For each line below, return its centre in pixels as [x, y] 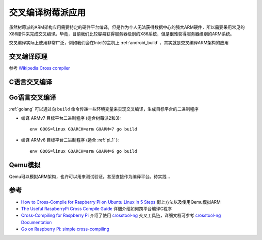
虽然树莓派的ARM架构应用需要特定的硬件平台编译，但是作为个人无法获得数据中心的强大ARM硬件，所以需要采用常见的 [127, 27]
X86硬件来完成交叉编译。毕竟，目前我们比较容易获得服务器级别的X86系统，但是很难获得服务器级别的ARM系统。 [122, 33]
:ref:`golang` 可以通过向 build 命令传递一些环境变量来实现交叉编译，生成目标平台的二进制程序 [104, 109]
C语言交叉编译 [31, 82]
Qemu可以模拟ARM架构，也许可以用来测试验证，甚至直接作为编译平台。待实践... [90, 176]
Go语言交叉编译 [33, 98]
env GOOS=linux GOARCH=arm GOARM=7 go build [84, 129]
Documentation [36, 222]
